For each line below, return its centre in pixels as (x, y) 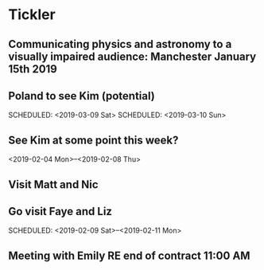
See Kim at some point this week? (93, 140)
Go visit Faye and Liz (60, 211)
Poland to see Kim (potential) (82, 96)
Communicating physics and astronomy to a (120, 44)
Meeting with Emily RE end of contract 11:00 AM (129, 255)
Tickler (32, 15)
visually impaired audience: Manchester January (132, 56)
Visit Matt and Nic (53, 184)
